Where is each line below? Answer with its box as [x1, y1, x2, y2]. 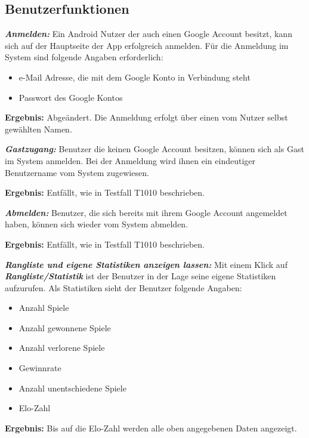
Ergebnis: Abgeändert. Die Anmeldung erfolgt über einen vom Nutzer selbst [5, 111, 288, 124]
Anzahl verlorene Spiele [18, 341, 105, 354]
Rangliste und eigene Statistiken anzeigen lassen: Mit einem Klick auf [5, 258, 288, 270]
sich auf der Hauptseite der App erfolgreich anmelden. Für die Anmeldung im [5, 39, 289, 51]
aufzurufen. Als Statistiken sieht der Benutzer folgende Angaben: [5, 281, 242, 294]
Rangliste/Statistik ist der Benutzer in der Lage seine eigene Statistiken [5, 270, 276, 282]
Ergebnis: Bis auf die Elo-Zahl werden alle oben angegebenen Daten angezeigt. [5, 421, 297, 434]
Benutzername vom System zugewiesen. [5, 166, 149, 178]
